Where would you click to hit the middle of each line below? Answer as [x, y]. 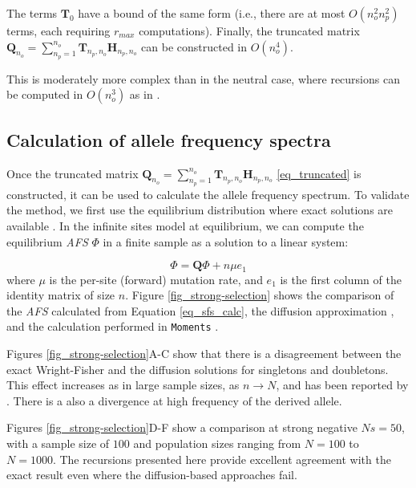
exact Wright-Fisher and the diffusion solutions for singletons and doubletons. [198, 369]
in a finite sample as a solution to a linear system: [226, 241]
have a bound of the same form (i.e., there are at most [212, 13]
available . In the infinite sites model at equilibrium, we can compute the [185, 225]
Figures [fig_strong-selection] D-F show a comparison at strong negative [182, 427]
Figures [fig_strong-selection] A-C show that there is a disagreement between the [204, 354]
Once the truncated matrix [73, 173]
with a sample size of [58, 443]
